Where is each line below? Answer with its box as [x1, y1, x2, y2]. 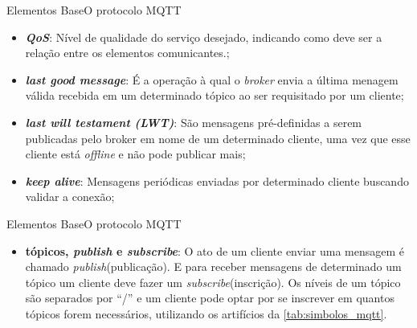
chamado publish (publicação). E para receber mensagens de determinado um [25, 258, 402, 275]
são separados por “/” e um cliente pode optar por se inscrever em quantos [25, 289, 395, 306]
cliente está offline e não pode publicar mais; [25, 146, 246, 162]
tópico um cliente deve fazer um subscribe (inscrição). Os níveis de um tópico [25, 273, 401, 290]
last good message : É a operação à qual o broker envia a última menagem [25, 71, 399, 88]
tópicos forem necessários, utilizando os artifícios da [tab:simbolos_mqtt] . [25, 305, 387, 322]
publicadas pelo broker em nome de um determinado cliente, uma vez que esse [25, 129, 411, 146]
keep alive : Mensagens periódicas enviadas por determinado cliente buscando [25, 172, 409, 189]
